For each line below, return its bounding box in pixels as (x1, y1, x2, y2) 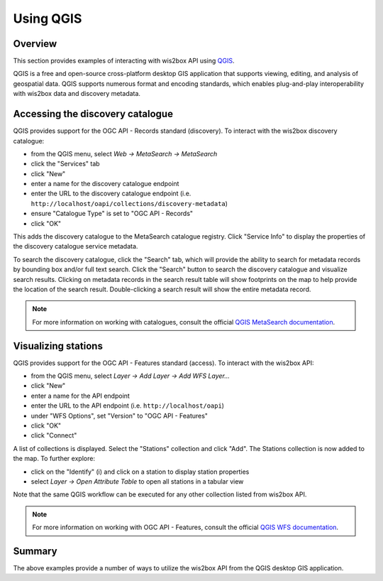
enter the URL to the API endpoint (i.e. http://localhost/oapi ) (30, 401, 225, 410)
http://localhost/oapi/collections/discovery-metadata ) (30, 199, 228, 207)
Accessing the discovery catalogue (13, 108, 174, 120)
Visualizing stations (13, 340, 103, 352)
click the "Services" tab (30, 160, 100, 168)
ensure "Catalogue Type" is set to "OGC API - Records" (30, 210, 194, 218)
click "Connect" (30, 431, 77, 440)
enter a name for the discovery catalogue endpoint (30, 180, 179, 188)
